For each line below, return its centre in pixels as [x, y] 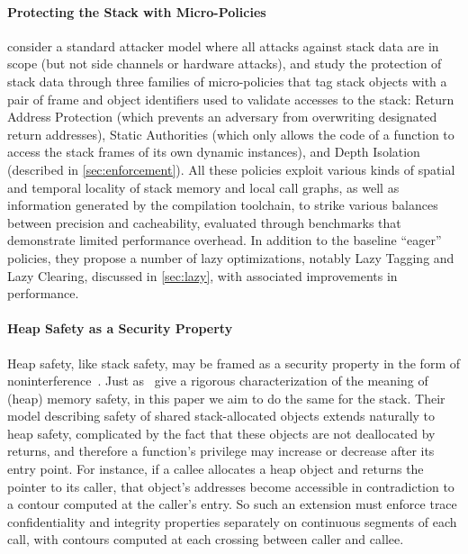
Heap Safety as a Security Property [120, 328]
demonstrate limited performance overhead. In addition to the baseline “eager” [225, 240]
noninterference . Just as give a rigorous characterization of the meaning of [218, 381]
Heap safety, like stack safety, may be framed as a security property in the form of [234, 363]
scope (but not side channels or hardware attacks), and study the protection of [225, 64]
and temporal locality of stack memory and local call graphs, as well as [203, 187]
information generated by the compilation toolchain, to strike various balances [223, 205]
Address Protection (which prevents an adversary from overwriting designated [222, 117]
